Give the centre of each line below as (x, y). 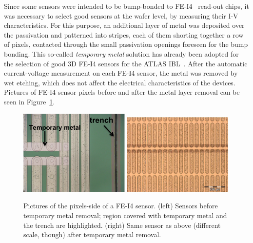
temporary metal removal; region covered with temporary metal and (125, 215)
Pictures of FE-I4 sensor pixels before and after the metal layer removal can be (122, 92)
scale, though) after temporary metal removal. (92, 234)
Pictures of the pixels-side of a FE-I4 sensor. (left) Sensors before (121, 206)
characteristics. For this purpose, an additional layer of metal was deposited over (124, 25)
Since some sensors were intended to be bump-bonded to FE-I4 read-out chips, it (126, 6)
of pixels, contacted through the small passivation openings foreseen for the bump (126, 44)
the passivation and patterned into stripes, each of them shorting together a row (124, 34)
